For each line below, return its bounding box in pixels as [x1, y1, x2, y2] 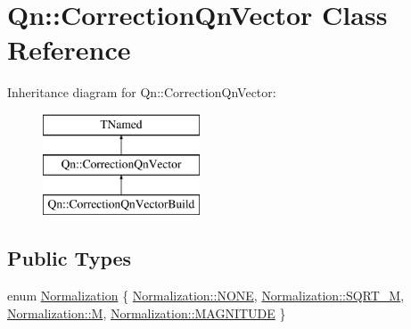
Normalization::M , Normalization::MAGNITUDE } [7, 303, 286, 322]
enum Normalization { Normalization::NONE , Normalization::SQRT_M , [7, 286, 405, 305]
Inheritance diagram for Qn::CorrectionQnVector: [7, 83, 276, 102]
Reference [7, 31, 131, 68]
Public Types [7, 244, 132, 272]
